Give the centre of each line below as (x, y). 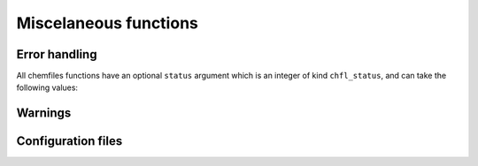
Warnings (44, 113)
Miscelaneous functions (107, 23)
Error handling (57, 54)
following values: (47, 87)
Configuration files (69, 141)
